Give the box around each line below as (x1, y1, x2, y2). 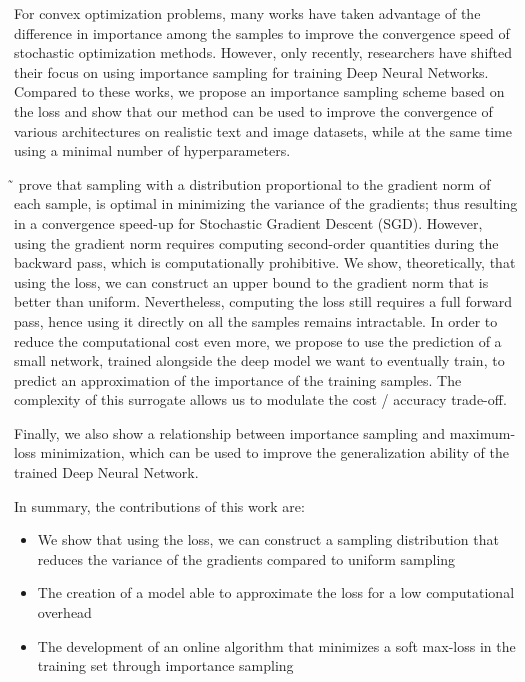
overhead (37, 602, 92, 623)
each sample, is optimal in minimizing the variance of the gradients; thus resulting (14, 193, 518, 214)
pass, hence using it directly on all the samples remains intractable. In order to (14, 310, 498, 331)
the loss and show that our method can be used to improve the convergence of (14, 100, 493, 121)
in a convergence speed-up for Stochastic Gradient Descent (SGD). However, (14, 212, 483, 233)
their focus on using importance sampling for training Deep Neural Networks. (14, 61, 489, 82)
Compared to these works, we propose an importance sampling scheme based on (14, 81, 505, 102)
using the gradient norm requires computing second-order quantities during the (14, 232, 499, 253)
